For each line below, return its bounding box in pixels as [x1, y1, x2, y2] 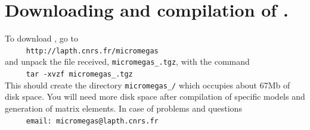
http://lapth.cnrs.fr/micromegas [26, 46, 159, 55]
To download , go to [5, 32, 78, 45]
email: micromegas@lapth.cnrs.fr [26, 116, 159, 125]
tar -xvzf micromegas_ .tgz [26, 70, 133, 79]
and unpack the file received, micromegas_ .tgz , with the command [5, 55, 250, 68]
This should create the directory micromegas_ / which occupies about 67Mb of [5, 78, 290, 91]
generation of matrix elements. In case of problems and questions [5, 102, 242, 114]
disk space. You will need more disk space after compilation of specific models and [5, 90, 305, 103]
